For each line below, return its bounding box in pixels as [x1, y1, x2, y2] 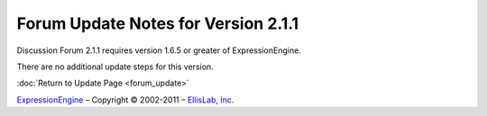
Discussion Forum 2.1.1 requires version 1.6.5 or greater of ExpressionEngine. [16, 45, 301, 56]
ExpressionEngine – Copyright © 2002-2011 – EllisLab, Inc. [16, 94, 234, 105]
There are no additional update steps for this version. [16, 61, 214, 72]
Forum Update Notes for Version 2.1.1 [16, 13, 299, 33]
